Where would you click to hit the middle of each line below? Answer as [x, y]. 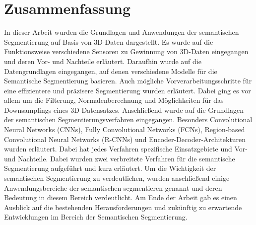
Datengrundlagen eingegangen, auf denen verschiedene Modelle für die [111, 71]
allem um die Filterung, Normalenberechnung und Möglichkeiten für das [114, 100]
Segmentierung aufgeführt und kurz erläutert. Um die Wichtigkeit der [110, 168]
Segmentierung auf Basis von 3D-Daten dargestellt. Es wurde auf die [109, 41]
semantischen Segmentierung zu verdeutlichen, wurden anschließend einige [117, 178]
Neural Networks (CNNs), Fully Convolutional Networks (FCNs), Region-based [125, 129]
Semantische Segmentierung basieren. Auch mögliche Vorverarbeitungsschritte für [128, 81]
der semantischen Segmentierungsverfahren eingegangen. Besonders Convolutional [128, 119]
